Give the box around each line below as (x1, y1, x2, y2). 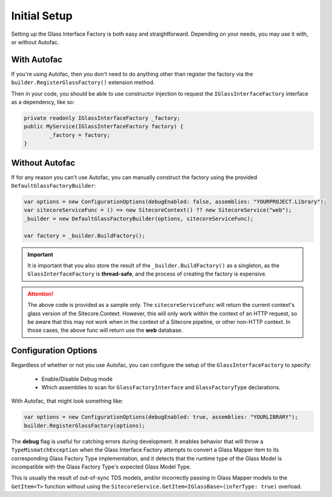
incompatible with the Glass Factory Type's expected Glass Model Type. (11, 463, 192, 470)
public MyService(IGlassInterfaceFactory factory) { (24, 123, 184, 130)
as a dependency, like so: (11, 99, 75, 106)
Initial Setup (11, 9, 73, 22)
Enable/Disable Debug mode (41, 375, 113, 383)
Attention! (27, 290, 54, 297)
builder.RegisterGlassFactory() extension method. (11, 79, 155, 86)
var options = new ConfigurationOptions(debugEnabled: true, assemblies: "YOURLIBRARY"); (24, 413, 299, 421)
